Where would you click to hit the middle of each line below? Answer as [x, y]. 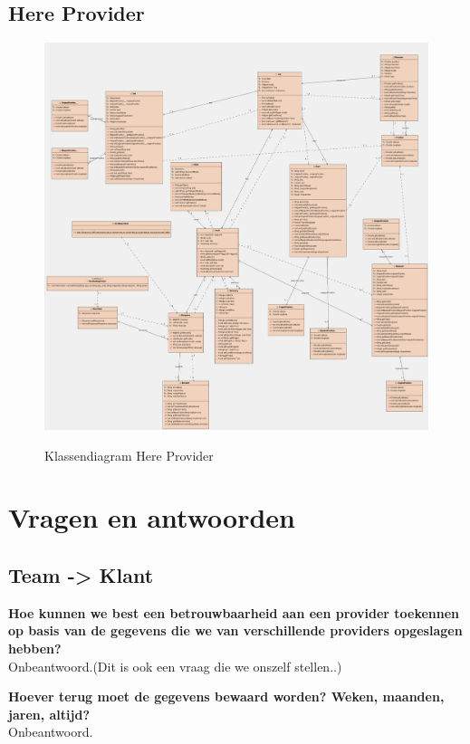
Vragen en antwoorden [152, 517]
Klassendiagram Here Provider [129, 455]
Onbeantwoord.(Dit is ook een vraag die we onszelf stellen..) [175, 666]
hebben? [35, 648]
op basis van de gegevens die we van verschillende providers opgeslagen [235, 630]
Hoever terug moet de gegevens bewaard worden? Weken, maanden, [226, 696]
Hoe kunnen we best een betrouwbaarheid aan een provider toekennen [234, 612]
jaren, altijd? [49, 714]
